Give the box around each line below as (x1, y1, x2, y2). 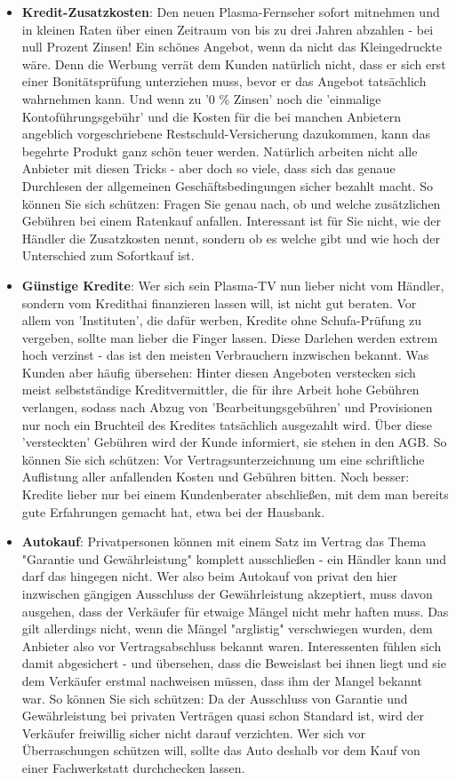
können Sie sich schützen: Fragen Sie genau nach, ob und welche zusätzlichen (21, 194, 441, 212)
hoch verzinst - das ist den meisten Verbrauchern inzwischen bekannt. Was (21, 346, 429, 364)
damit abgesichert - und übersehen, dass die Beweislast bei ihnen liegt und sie (21, 654, 446, 673)
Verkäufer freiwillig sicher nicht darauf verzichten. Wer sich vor (21, 723, 366, 742)
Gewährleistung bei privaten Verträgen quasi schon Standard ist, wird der (21, 706, 425, 725)
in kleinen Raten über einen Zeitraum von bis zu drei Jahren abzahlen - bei (21, 20, 434, 38)
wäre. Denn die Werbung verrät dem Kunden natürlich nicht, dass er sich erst (21, 54, 446, 73)
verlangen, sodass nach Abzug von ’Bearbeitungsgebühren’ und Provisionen (21, 398, 433, 417)
